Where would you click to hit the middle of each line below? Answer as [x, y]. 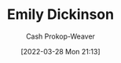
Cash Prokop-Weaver [60, 36]
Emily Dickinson [60, 15]
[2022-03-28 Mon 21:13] [60, 51]
